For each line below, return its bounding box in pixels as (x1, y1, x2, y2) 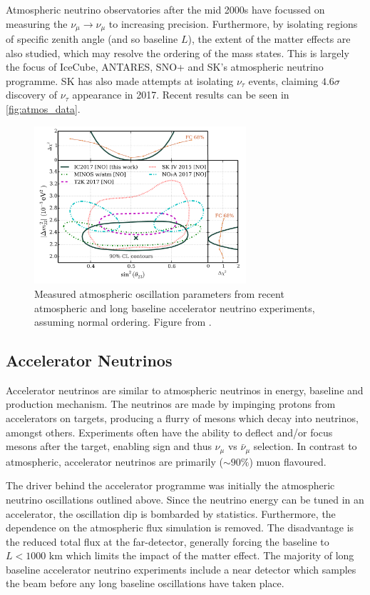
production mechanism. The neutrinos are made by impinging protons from (6, 396, 336, 411)
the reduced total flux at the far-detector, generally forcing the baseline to (6, 534, 329, 549)
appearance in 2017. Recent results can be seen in (72, 87, 289, 102)
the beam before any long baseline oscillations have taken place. (6, 576, 284, 591)
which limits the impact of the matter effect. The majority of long (66, 548, 354, 563)
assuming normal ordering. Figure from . (34, 314, 212, 329)
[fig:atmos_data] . (6, 101, 81, 116)
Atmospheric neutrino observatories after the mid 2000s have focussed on (6, 2, 325, 16)
